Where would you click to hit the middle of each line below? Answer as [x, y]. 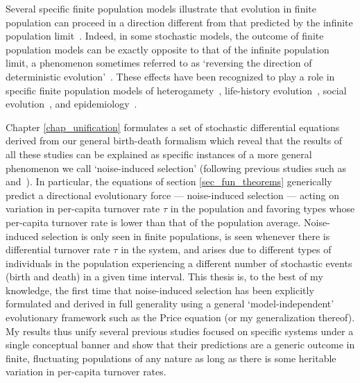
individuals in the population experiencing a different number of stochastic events [179, 263]
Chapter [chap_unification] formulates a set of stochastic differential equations [173, 127]
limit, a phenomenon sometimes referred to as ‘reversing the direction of [159, 63]
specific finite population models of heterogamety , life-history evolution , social [176, 90]
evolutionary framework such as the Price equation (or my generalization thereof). [180, 317]
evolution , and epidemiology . [71, 104]
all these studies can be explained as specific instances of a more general [159, 154]
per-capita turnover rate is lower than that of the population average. [153, 222]
